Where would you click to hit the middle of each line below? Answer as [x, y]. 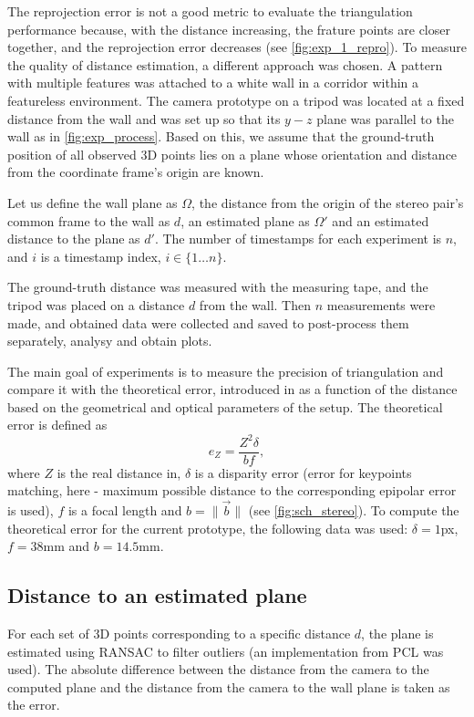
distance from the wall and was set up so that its [144, 118]
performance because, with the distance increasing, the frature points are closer [229, 29]
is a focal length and [125, 510]
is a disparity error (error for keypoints [303, 472]
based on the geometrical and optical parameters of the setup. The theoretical [225, 406]
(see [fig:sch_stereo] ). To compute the [354, 510]
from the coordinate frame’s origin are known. [136, 172]
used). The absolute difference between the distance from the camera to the [218, 669]
